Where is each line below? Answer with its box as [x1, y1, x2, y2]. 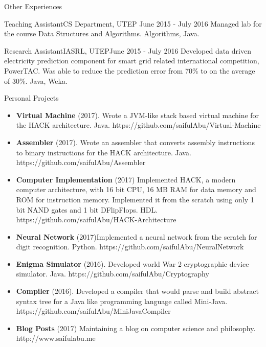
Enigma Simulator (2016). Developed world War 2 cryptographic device [16, 258, 249, 269]
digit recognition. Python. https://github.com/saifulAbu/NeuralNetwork [16, 241, 244, 252]
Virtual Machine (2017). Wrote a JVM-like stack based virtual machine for [16, 109, 259, 120]
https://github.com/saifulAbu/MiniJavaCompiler [16, 306, 171, 316]
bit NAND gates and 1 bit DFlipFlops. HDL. [16, 204, 158, 215]
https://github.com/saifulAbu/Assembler [16, 157, 146, 168]
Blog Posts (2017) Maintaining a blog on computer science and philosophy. [16, 322, 256, 333]
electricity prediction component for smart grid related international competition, [4, 55, 259, 66]
